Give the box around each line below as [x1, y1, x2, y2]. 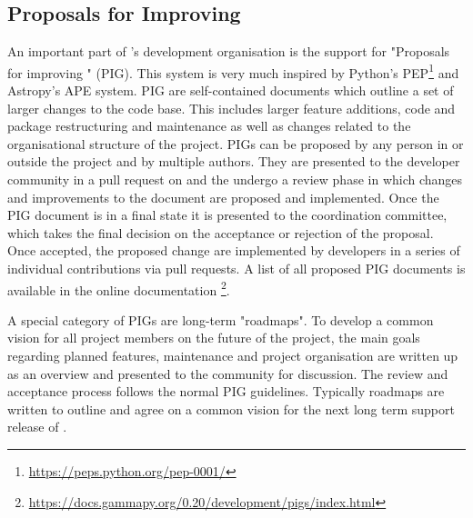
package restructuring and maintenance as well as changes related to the [7, 116, 411, 135]
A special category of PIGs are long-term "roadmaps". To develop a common [7, 310, 434, 329]
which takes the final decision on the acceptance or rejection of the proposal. [7, 223, 434, 242]
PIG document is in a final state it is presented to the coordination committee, [7, 205, 448, 224]
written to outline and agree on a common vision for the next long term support [7, 399, 455, 418]
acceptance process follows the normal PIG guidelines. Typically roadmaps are [7, 382, 445, 401]
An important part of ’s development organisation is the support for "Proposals [7, 42, 450, 61]
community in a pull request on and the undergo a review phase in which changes [7, 170, 463, 189]
